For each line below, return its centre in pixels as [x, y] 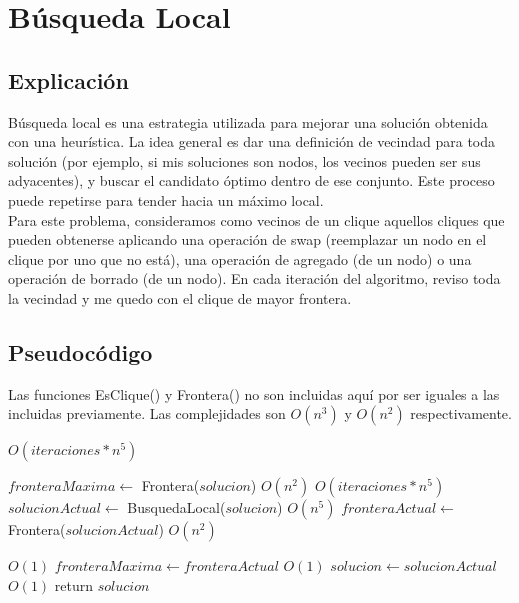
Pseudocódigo [80, 351]
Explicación [68, 79]
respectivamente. [461, 413]
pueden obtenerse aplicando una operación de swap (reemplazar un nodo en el [247, 239]
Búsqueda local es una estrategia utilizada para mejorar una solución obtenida [248, 121]
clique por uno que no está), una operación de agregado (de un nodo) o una [240, 258]
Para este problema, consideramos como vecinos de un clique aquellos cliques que [256, 219]
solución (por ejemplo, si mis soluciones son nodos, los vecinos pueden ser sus [244, 160]
